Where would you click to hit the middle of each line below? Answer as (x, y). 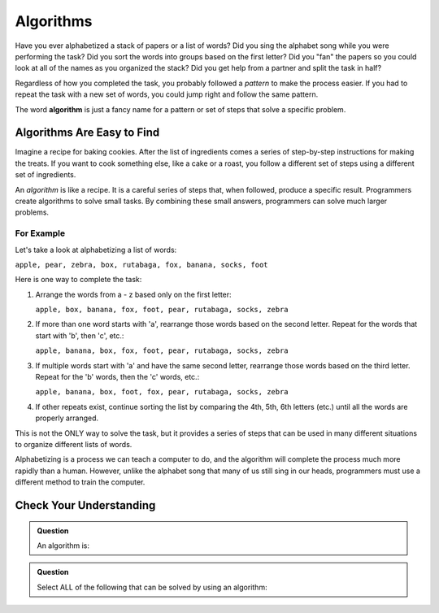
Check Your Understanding (85, 505)
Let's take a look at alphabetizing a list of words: (96, 250)
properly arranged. (67, 418)
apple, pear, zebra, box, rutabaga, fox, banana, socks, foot (141, 265)
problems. (32, 212)
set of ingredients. (46, 175)
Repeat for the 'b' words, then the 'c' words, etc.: (117, 377)
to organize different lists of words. (74, 444)
